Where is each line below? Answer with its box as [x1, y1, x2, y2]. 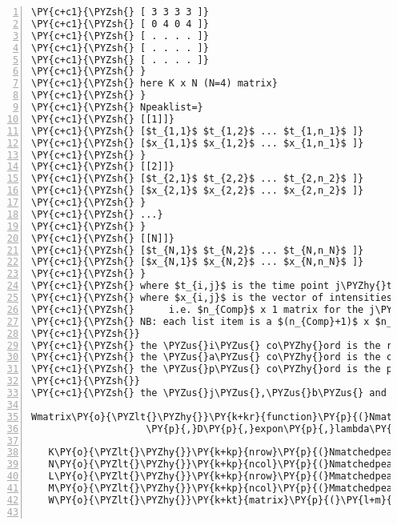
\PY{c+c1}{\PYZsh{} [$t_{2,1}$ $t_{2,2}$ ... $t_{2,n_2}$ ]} [31, 173, 364, 185]
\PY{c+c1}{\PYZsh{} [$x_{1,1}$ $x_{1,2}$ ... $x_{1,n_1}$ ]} [31, 137, 364, 149]
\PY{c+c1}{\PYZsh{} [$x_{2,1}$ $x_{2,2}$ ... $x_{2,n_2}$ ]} [31, 185, 364, 197]
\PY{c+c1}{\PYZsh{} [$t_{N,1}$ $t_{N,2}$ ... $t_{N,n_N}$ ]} [31, 244, 364, 256]
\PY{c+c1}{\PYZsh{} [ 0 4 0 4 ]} [31, 18, 209, 30]
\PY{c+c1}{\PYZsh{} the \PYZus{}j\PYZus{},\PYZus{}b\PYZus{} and [31, 387, 387, 399]
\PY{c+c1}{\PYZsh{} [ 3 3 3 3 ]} [31, 6, 209, 18]
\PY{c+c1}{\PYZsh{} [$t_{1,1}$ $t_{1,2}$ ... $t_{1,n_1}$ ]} [31, 125, 364, 137]
